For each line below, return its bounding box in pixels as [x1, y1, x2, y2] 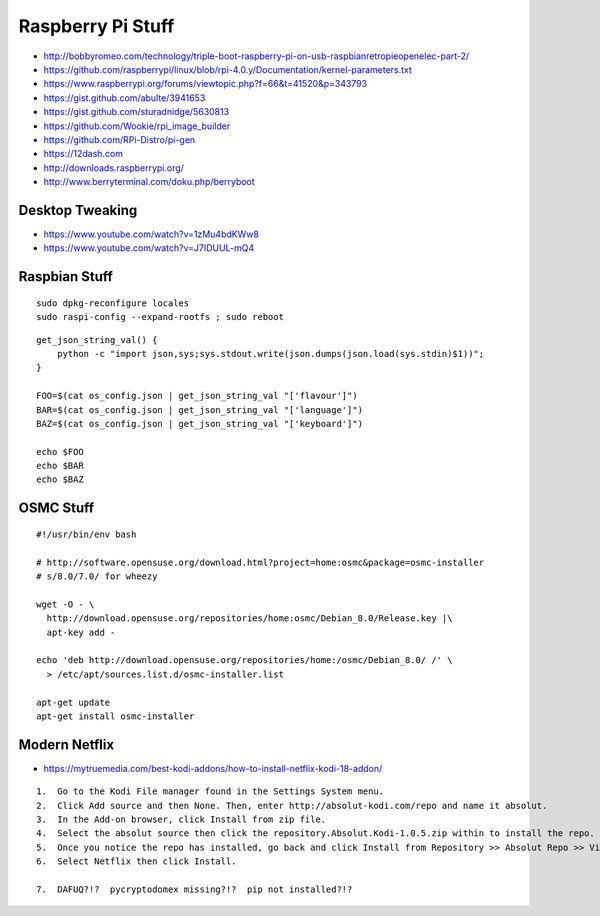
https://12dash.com [43, 148, 124, 160]
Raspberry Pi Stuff [18, 15, 175, 37]
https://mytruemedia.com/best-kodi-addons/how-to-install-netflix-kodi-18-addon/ [43, 762, 383, 774]
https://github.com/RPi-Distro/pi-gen [43, 133, 196, 145]
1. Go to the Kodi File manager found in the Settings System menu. [36, 786, 385, 797]
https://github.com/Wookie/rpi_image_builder [43, 120, 231, 132]
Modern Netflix [18, 736, 115, 753]
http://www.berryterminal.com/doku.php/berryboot [43, 176, 255, 188]
